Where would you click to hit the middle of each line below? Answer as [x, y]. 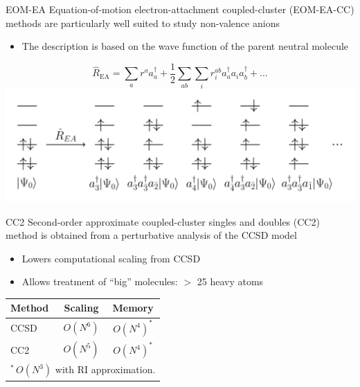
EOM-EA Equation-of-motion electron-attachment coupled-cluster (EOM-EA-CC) [180, 9]
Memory [133, 308]
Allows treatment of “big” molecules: [100, 281]
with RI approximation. [105, 369]
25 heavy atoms [230, 281]
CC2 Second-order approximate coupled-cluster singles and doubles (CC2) [163, 221]
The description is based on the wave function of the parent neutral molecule [185, 46]
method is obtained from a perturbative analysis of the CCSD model [151, 235]
